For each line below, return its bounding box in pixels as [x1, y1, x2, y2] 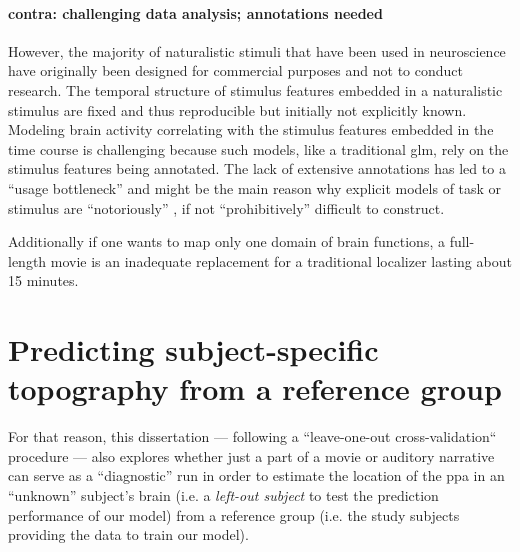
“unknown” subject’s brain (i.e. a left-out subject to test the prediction [8, 485, 439, 506]
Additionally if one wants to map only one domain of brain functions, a [8, 231, 445, 252]
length [8, 250, 47, 271]
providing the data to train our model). [8, 524, 249, 545]
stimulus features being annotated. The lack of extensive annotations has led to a [8, 158, 506, 179]
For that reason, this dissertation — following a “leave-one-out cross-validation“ [8, 426, 497, 447]
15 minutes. [8, 270, 79, 291]
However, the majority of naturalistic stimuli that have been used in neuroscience [8, 40, 506, 61]
